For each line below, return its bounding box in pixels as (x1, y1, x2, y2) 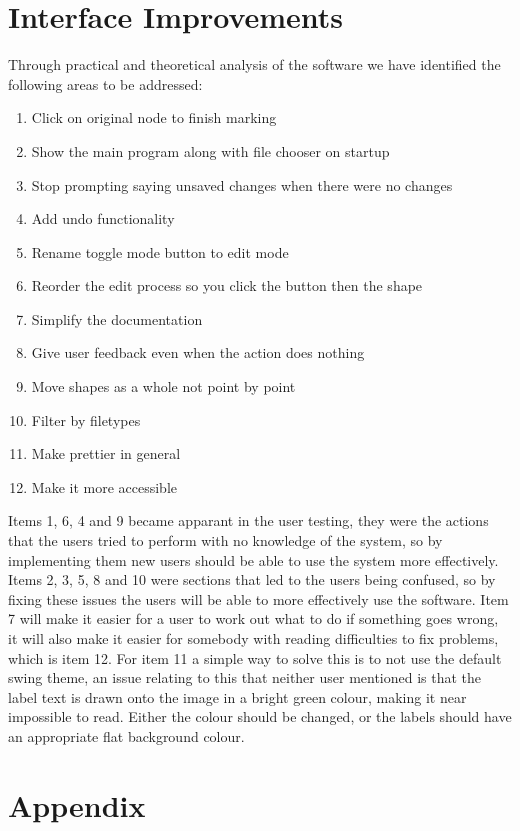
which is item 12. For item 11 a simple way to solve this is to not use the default (8, 647, 502, 668)
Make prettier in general (31, 443, 181, 464)
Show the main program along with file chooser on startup (31, 140, 390, 161)
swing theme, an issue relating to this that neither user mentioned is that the (8, 667, 482, 688)
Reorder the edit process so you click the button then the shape (31, 275, 423, 296)
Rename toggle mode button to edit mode (31, 241, 289, 262)
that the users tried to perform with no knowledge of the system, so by (8, 530, 443, 551)
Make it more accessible (31, 476, 178, 497)
